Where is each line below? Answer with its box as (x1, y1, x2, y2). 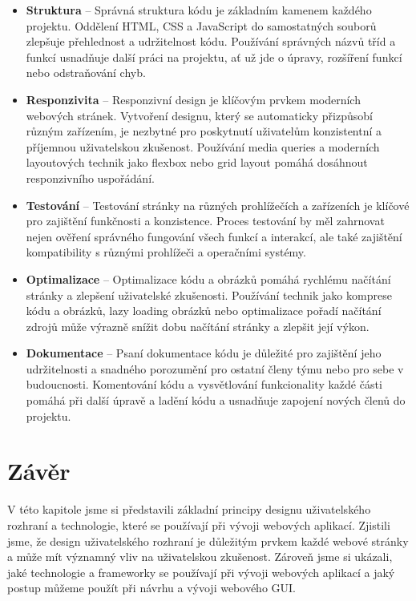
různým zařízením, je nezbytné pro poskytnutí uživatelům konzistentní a (26, 123, 382, 139)
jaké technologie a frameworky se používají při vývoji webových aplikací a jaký (7, 563, 395, 580)
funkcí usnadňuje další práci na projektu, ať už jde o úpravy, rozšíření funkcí (26, 48, 402, 65)
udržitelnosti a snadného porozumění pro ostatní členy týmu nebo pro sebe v (26, 360, 404, 377)
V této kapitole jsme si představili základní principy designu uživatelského (7, 501, 371, 518)
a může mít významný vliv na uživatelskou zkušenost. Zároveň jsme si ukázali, (7, 548, 393, 565)
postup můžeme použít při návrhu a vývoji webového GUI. (7, 579, 296, 596)
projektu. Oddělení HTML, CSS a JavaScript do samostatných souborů (26, 17, 377, 34)
